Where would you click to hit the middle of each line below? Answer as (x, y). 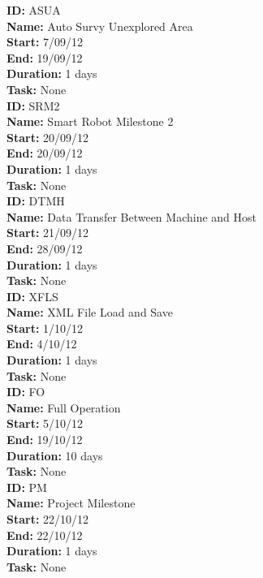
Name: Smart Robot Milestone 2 (90, 121)
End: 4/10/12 (42, 344)
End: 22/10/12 (45, 535)
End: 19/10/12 (45, 440)
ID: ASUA (34, 10)
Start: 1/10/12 (45, 328)
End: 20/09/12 (45, 153)
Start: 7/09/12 (45, 42)
